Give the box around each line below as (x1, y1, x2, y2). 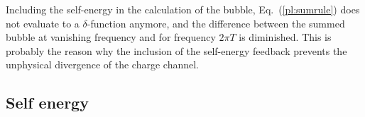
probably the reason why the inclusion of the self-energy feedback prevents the (6, 43, 347, 58)
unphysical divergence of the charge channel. (6, 57, 199, 72)
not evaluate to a (6, 16, 80, 30)
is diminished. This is (239, 30, 332, 44)
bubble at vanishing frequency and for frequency (6, 30, 216, 44)
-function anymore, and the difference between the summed (87, 16, 345, 30)
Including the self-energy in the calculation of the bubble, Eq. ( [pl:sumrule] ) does (6, 2, 360, 16)
